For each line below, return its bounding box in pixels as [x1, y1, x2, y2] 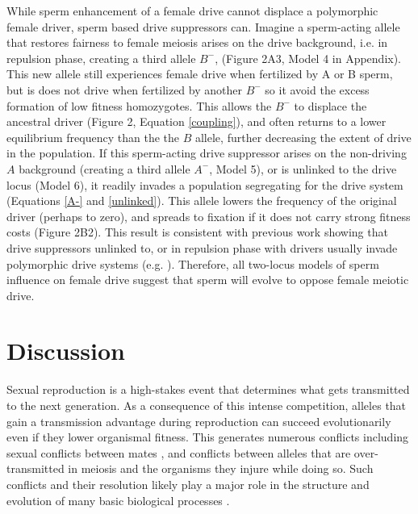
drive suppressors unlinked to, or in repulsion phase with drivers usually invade [6, 239, 398, 256]
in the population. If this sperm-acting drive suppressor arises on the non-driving [6, 144, 407, 161]
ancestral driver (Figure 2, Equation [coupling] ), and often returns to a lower [6, 113, 387, 130]
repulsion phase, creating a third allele [6, 49, 196, 66]
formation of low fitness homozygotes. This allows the [6, 97, 272, 114]
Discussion [6, 334, 125, 367]
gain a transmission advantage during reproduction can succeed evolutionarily [6, 412, 391, 429]
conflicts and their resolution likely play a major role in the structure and [6, 475, 370, 492]
